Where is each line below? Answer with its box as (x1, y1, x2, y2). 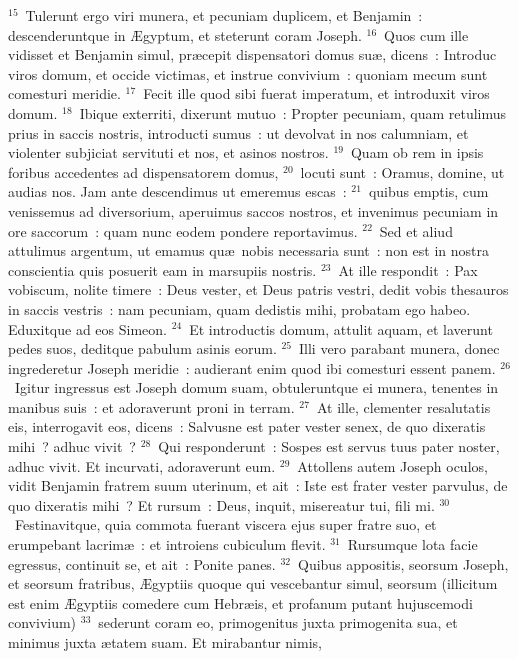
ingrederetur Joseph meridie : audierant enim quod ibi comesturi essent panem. (8, 357, 496, 378)
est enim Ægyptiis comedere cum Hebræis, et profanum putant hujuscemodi (8, 592, 473, 613)
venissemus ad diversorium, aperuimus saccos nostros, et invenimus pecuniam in (8, 200, 499, 221)
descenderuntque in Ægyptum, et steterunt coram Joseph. (8, 24, 362, 45)
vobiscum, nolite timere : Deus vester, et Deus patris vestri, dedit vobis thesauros (8, 279, 509, 300)
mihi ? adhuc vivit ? (8, 436, 136, 457)
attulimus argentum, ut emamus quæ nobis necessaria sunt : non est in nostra (8, 240, 489, 261)
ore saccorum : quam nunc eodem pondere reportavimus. (8, 220, 358, 241)
